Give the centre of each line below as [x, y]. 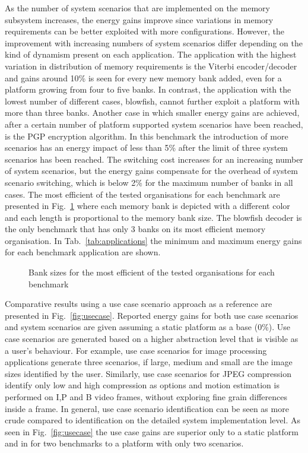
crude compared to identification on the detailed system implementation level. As [153, 420]
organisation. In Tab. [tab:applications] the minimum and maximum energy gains [153, 240]
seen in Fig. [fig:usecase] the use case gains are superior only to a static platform [152, 431]
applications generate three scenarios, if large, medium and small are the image [149, 362]
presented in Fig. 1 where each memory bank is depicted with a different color [147, 206]
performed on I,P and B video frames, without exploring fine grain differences [146, 397]
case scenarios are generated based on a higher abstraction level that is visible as [152, 339]
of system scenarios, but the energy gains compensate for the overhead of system [151, 171]
